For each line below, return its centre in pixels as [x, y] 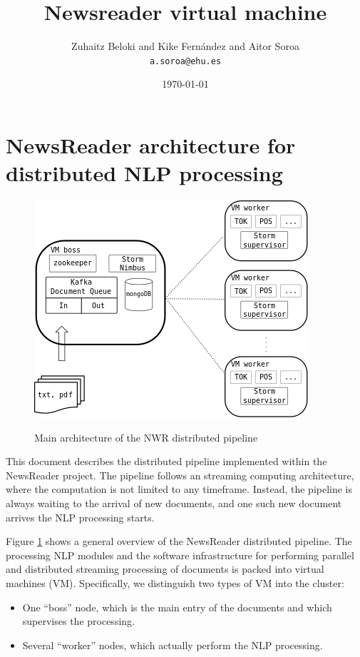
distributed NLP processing [144, 173]
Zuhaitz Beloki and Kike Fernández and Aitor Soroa [185, 46]
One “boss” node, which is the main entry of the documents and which [177, 607]
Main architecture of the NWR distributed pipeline [146, 437]
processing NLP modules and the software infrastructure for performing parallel [180, 555]
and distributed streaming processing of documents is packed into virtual [165, 569]
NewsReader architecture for [151, 144]
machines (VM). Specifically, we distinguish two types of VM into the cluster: [175, 583]
